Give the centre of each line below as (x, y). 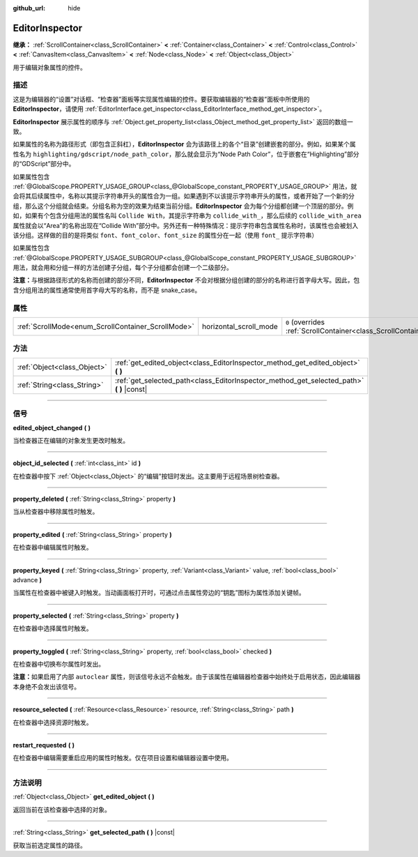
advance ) (27, 580)
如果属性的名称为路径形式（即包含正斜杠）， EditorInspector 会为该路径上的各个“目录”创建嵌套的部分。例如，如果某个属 (185, 144)
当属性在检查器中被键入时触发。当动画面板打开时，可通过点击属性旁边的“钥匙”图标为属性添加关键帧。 (159, 593)
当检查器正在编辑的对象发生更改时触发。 (71, 440)
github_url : (29, 8)
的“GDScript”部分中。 (44, 164)
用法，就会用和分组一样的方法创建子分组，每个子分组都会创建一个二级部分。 (123, 268)
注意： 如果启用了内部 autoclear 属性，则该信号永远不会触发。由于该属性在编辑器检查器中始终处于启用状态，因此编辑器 (187, 677)
